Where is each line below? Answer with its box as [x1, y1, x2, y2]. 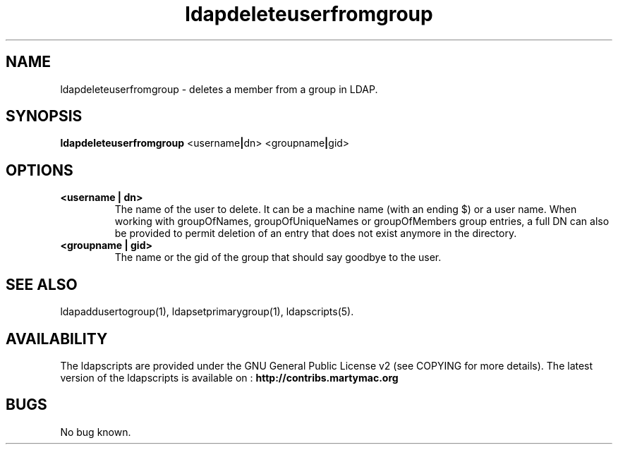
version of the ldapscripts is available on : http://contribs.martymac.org [60, 371, 399, 384]
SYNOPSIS [6, 107, 83, 126]
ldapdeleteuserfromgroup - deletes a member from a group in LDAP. [60, 83, 378, 95]
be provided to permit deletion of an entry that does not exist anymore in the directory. [114, 227, 517, 240]
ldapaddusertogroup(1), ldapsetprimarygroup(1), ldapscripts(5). [60, 305, 354, 318]
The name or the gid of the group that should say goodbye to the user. [114, 251, 442, 264]
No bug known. [60, 425, 131, 438]
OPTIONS [6, 161, 73, 179]
